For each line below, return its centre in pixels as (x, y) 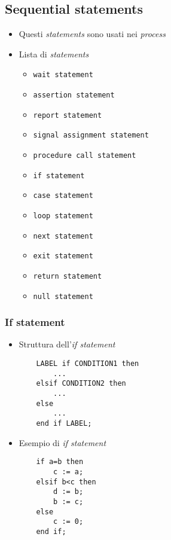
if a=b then (60, 462)
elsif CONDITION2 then (81, 384)
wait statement (63, 75)
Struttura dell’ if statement (67, 344)
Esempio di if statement (62, 442)
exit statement (63, 256)
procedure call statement (85, 156)
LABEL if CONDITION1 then (88, 364)
